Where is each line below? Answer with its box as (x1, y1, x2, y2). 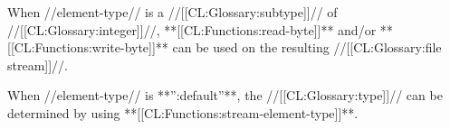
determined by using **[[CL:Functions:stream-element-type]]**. (7, 103, 359, 122)
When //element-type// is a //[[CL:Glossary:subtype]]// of (7, 3, 338, 21)
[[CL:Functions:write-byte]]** (7, 38, 168, 57)
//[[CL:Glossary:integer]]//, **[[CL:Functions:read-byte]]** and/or (7, 20, 377, 39)
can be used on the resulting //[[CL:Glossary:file (172, 38, 442, 57)
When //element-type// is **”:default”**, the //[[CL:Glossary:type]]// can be (7, 86, 443, 105)
